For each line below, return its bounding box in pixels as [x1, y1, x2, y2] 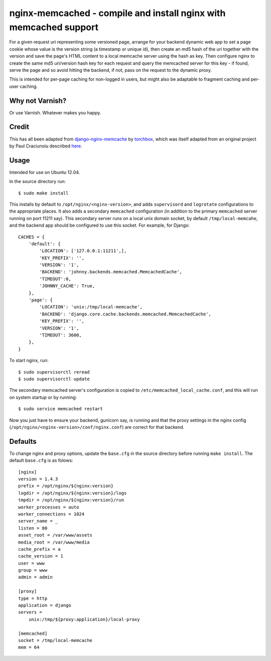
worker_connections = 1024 [18, 511, 85, 517]
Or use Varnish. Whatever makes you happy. [9, 109, 101, 115]
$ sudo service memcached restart [18, 406, 103, 412]
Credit [9, 123, 30, 131]
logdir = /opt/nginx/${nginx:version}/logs [18, 490, 127, 496]
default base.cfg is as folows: [9, 457, 73, 463]
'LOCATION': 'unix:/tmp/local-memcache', [39, 304, 143, 310]
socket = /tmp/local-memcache [18, 637, 93, 643]
